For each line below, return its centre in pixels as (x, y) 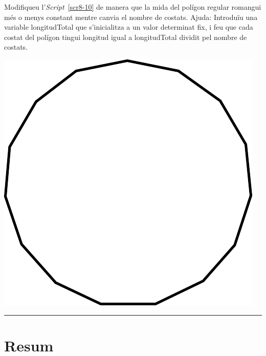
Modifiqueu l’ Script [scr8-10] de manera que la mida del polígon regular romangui (133, 7)
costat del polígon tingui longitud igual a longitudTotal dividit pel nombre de (126, 37)
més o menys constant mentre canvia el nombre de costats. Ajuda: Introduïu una (131, 17)
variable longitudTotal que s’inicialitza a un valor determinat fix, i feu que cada (129, 27)
